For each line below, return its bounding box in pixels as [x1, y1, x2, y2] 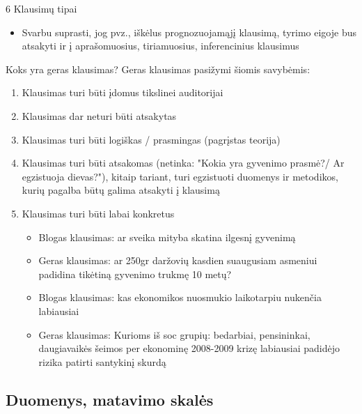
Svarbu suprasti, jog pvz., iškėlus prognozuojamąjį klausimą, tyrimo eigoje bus [22, 24, 356, 39]
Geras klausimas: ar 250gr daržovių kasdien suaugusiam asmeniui [38, 253, 317, 268]
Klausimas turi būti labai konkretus [22, 206, 175, 220]
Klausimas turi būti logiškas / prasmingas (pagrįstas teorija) [22, 132, 281, 146]
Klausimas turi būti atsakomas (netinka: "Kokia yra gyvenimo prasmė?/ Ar [22, 155, 345, 170]
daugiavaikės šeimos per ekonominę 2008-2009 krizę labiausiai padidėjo [38, 341, 340, 355]
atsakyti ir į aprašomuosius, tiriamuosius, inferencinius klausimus [22, 38, 299, 53]
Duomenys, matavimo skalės [6, 388, 214, 410]
